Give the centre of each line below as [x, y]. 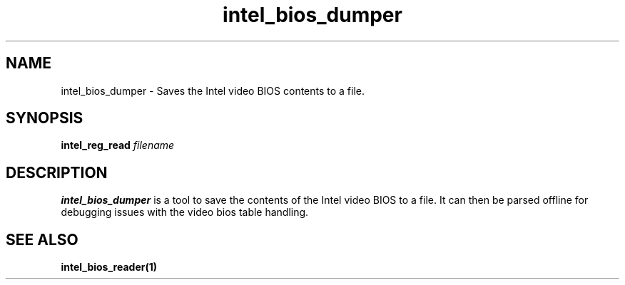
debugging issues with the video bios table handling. [185, 212]
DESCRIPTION [57, 172]
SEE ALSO [42, 239]
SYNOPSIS [45, 118]
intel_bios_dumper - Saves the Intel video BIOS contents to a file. [213, 90]
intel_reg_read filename [118, 145]
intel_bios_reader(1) [109, 267]
